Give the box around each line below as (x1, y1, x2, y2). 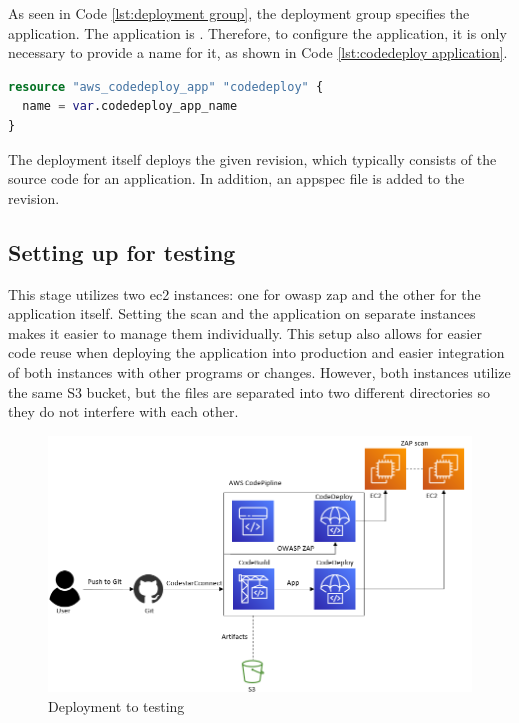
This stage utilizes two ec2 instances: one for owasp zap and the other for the (8, 283, 481, 304)
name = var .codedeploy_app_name (22, 99, 238, 114)
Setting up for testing (8, 236, 236, 267)
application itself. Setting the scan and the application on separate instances (8, 303, 476, 324)
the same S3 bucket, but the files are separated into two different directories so (8, 381, 490, 402)
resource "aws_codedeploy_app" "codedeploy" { (8, 79, 324, 94)
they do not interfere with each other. (8, 401, 239, 422)
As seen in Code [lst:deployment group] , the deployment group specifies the (8, 3, 470, 23)
